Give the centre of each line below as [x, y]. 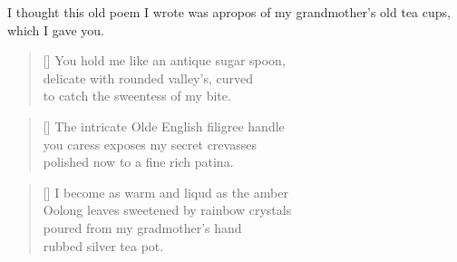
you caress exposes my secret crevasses [150, 144]
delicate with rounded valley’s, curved [148, 78]
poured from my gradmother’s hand [142, 227]
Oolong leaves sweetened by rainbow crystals [167, 210]
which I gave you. [56, 29]
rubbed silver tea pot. [103, 245]
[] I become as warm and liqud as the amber [165, 192]
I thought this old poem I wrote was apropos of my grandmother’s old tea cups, [229, 12]
